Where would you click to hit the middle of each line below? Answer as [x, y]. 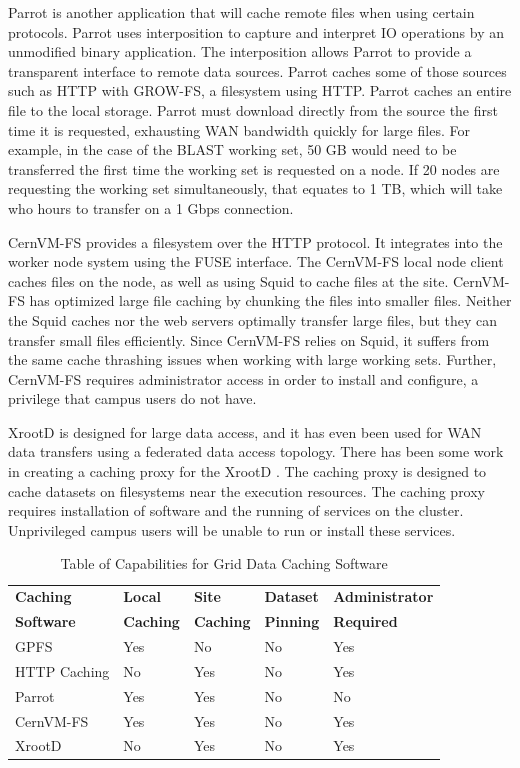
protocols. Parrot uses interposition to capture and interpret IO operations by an [256, 31]
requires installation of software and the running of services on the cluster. [236, 510]
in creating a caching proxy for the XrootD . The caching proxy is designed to [247, 471]
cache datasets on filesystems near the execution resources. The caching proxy [247, 490]
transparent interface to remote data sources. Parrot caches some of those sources [257, 70]
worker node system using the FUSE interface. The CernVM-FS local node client [256, 261]
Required [365, 621]
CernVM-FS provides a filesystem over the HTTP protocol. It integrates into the [255, 241]
